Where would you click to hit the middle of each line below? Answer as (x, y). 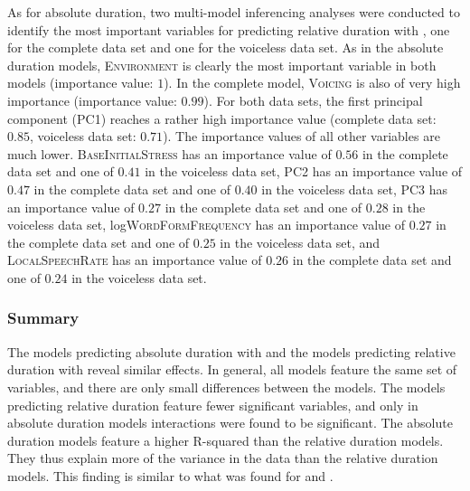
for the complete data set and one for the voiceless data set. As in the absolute (226, 47)
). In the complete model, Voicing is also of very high (312, 83)
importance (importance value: (92, 100)
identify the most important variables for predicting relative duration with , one (229, 29)
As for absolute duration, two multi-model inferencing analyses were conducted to (234, 12)
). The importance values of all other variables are (301, 136)
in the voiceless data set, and (300, 242)
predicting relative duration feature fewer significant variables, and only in (213, 405)
